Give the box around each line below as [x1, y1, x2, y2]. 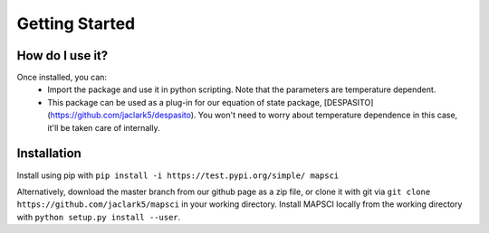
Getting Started [16, 14, 136, 33]
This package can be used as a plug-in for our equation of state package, [47, 97, 322, 107]
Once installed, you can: [16, 72, 108, 83]
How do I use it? [16, 48, 109, 63]
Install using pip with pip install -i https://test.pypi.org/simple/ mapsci [16, 170, 340, 181]
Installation [16, 145, 81, 162]
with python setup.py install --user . [16, 211, 181, 222]
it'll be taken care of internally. [47, 122, 160, 133]
